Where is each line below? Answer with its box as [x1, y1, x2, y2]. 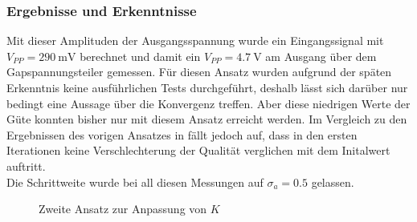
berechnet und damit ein [80, 47, 201, 64]
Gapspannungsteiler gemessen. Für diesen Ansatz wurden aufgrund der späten [6, 63, 392, 80]
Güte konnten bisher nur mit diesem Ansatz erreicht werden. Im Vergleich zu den [6, 111, 407, 127]
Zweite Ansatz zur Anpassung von [39, 200, 207, 217]
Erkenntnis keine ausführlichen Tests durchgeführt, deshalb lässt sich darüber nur [6, 79, 408, 95]
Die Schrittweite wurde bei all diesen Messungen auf [6, 173, 264, 190]
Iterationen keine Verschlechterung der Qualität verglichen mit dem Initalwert [6, 142, 390, 159]
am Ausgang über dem [265, 47, 377, 64]
